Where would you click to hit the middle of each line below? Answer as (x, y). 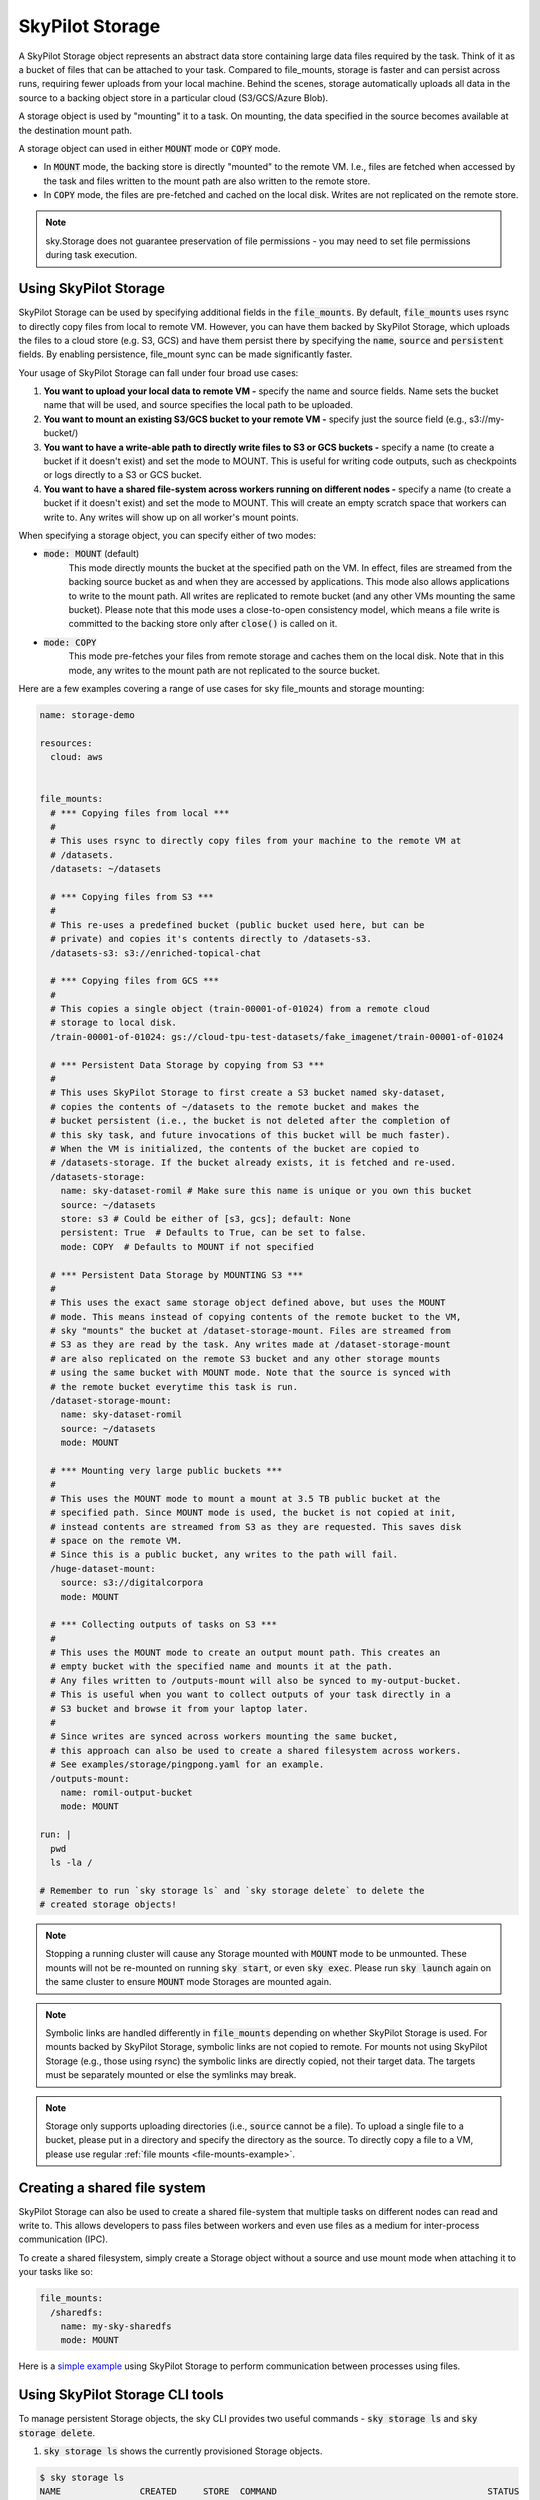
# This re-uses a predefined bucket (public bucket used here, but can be (237, 924)
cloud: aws (77, 757)
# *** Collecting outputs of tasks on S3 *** (163, 1624)
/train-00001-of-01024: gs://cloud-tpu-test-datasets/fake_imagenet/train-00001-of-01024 (277, 1036)
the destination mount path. (75, 130)
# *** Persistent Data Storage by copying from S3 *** (187, 1064)
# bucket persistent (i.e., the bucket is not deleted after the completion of (251, 1121)
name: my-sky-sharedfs (116, 2326)
